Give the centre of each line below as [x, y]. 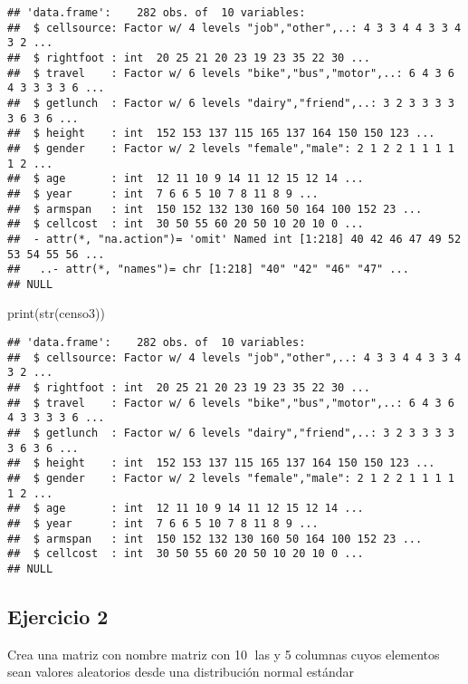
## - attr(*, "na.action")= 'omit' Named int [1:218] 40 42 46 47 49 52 [234, 239]
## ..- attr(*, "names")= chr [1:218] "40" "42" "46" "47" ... [208, 270]
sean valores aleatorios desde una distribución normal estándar [181, 672]
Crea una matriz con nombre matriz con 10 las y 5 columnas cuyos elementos [224, 654]
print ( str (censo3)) [56, 313]
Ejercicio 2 [58, 616]
